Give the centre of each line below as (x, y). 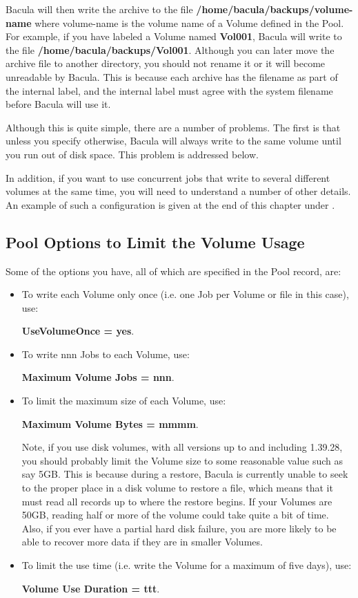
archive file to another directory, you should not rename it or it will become (166, 63)
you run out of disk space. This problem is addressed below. (132, 154)
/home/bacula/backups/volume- (275, 9)
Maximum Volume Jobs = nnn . (98, 377)
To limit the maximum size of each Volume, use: (124, 401)
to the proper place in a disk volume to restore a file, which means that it (177, 488)
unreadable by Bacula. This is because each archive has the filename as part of (172, 76)
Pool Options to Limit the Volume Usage (155, 242)
